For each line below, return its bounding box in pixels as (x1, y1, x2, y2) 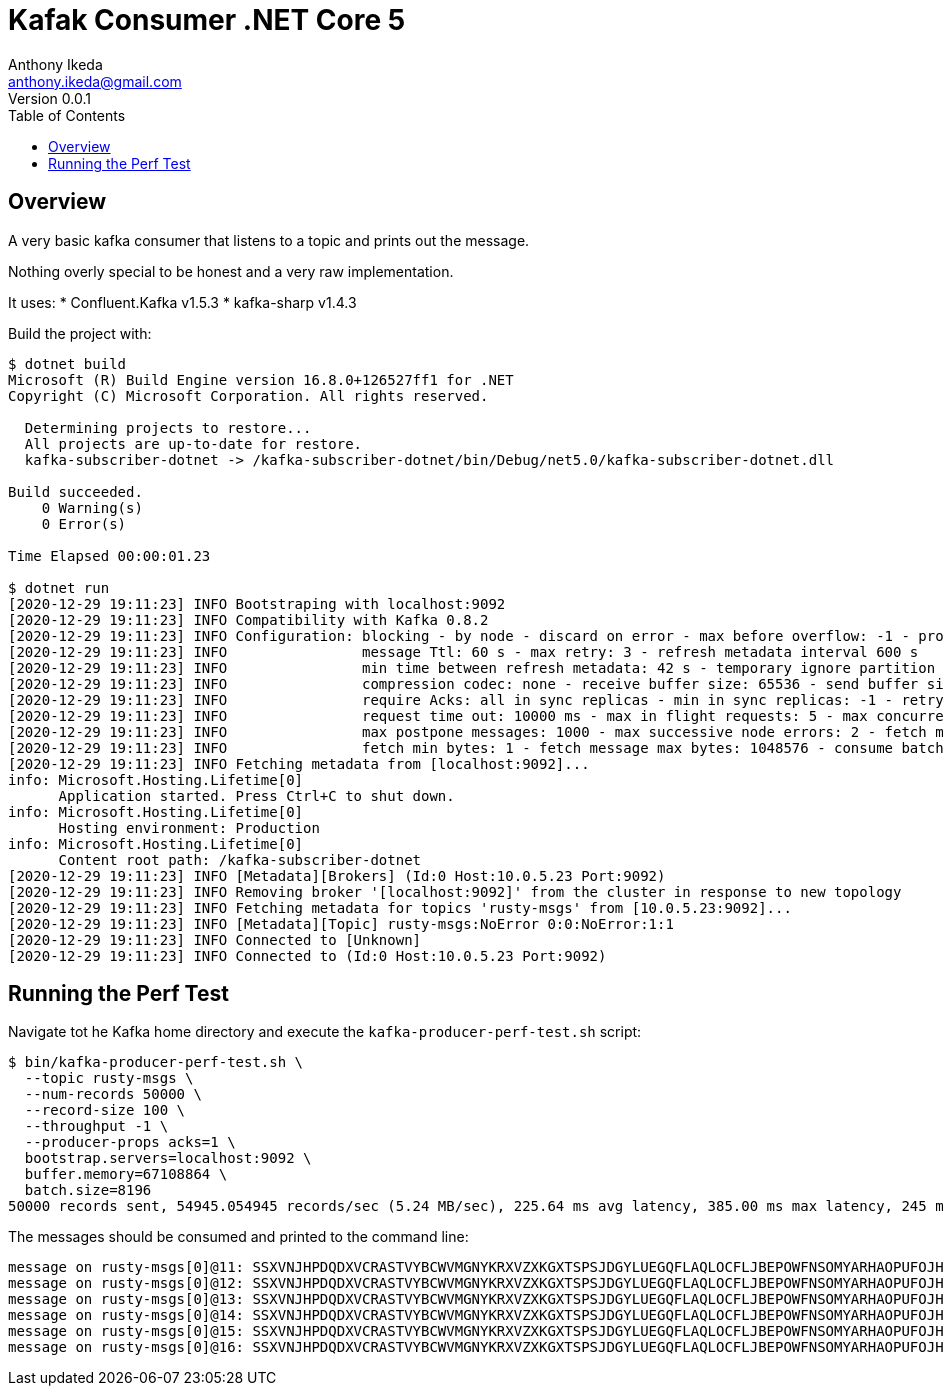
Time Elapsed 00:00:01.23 (8, 547, 211, 564)
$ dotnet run (8, 579, 110, 596)
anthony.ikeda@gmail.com (8, 72, 182, 90)
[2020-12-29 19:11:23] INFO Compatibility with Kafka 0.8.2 (8, 611, 489, 628)
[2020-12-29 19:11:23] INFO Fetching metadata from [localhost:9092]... (8, 755, 590, 772)
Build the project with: (8, 324, 152, 342)
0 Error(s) (41, 515, 127, 532)
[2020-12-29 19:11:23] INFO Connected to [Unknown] (8, 931, 422, 948)
